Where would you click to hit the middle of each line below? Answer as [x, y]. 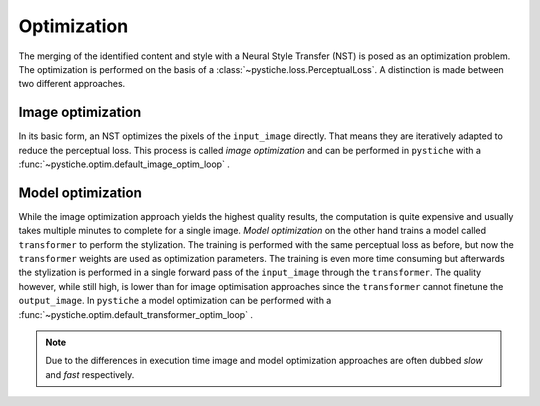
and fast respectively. [90, 374]
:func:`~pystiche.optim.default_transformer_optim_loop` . [136, 314]
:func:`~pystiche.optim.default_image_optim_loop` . [124, 164]
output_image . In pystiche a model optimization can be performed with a [175, 301]
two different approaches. [72, 84]
